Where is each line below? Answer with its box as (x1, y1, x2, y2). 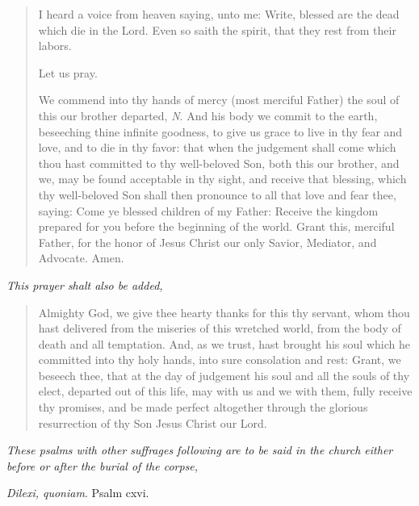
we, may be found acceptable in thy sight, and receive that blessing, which (38, 170, 407, 187)
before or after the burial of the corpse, (6, 457, 199, 474)
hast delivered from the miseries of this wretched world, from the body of (38, 320, 401, 337)
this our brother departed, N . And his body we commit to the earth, (38, 107, 378, 123)
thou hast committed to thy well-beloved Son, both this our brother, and (38, 154, 400, 171)
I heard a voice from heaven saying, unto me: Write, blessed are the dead (38, 6, 400, 22)
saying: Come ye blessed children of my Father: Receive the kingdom (38, 202, 379, 219)
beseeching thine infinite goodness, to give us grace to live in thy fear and (38, 123, 403, 140)
